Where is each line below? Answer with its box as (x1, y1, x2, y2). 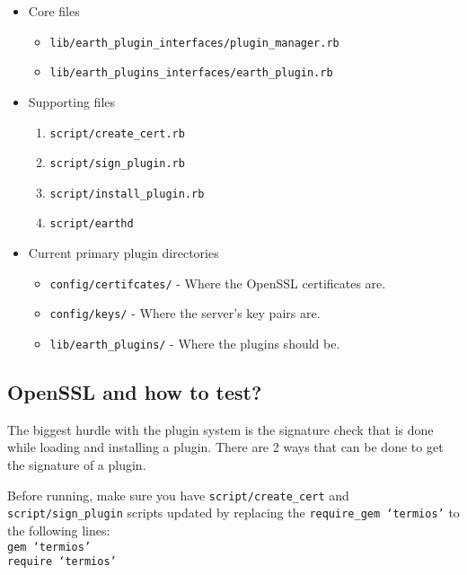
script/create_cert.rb (49, 127, 185, 140)
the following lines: (7, 520, 110, 539)
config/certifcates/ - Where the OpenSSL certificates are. (49, 273, 386, 292)
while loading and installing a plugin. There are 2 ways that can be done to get (7, 438, 444, 456)
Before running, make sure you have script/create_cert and (7, 485, 349, 504)
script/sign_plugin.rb (49, 157, 185, 171)
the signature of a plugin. (7, 456, 146, 474)
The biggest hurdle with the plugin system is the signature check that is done (7, 420, 434, 438)
